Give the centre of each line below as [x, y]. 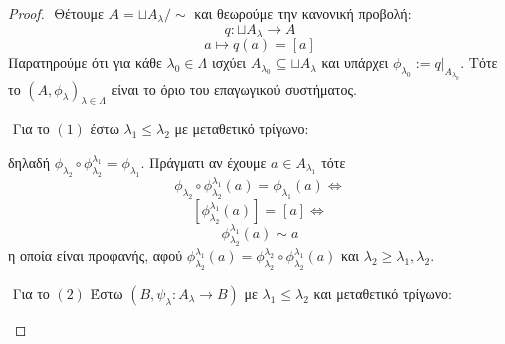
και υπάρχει [355, 62]
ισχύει [229, 62]
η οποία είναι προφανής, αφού [95, 255]
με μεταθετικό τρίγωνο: [241, 128]
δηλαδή [29, 162]
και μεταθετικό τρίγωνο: [382, 293]
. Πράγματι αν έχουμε [203, 162]
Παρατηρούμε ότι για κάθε [85, 62]
